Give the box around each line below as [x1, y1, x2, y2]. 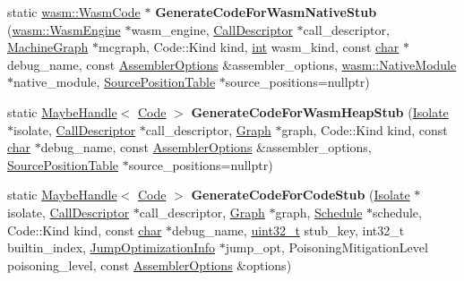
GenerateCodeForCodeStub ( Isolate [191, 185, 410, 204]
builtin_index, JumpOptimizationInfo [7, 238, 216, 257]
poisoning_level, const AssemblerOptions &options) [7, 255, 292, 274]
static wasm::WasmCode [7, 3, 141, 21]
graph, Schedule [275, 202, 363, 221]
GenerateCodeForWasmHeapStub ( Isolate [191, 102, 449, 121]
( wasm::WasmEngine [7, 20, 121, 38]
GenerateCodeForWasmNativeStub [155, 3, 377, 21]
